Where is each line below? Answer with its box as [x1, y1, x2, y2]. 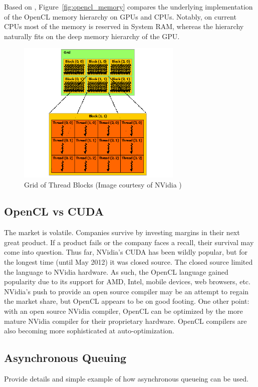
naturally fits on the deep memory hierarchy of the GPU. [4, 31, 180, 41]
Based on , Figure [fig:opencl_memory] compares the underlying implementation [4, 2, 253, 12]
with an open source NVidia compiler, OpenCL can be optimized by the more [4, 306, 243, 316]
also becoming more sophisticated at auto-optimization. [4, 325, 174, 336]
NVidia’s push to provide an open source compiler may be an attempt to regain [4, 286, 249, 296]
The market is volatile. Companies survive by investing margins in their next [4, 227, 240, 238]
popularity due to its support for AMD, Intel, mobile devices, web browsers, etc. [4, 276, 250, 287]
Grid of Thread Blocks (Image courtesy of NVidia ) [24, 179, 182, 189]
